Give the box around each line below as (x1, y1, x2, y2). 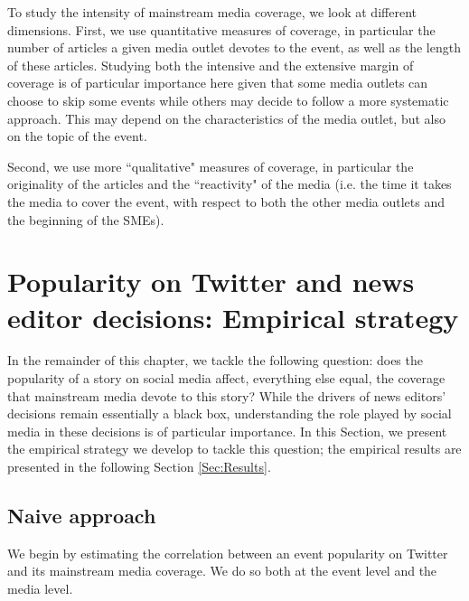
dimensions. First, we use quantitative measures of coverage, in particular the (7, 20, 436, 39)
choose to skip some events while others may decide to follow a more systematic (7, 90, 449, 109)
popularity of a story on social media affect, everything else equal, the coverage (7, 369, 446, 388)
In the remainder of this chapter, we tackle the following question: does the (7, 351, 423, 370)
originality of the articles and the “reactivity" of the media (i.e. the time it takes (7, 174, 452, 193)
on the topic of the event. (7, 127, 147, 146)
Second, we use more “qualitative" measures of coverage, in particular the (7, 156, 414, 175)
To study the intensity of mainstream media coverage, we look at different (7, 3, 417, 21)
